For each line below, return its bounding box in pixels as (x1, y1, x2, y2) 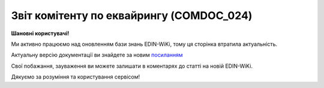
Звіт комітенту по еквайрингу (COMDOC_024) (11, 9, 253, 22)
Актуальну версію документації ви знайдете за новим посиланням (11, 51, 183, 59)
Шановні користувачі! (11, 30, 70, 37)
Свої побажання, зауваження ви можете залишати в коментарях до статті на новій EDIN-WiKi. (11, 62, 253, 70)
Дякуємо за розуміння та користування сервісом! (11, 73, 140, 80)
